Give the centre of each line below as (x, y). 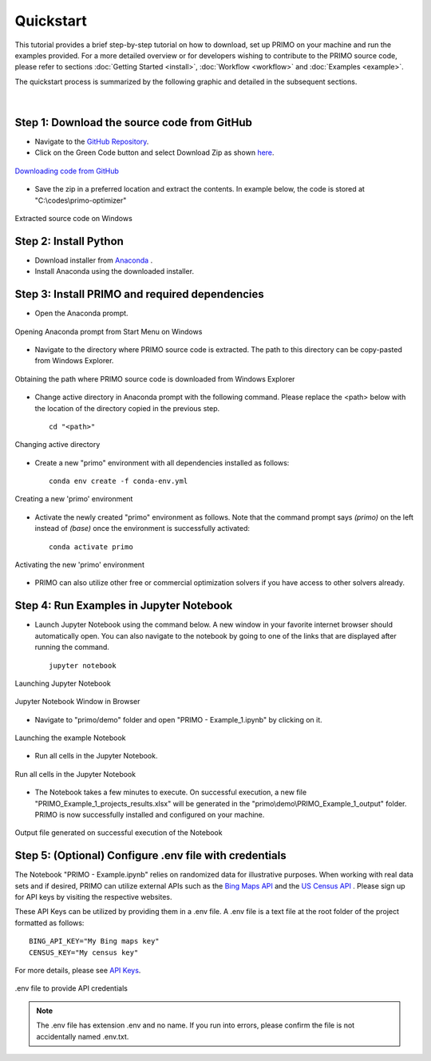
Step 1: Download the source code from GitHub (134, 123)
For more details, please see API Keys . (78, 971)
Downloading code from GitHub (67, 171)
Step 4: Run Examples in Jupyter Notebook (124, 606)
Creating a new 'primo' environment (74, 499)
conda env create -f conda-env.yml (119, 481)
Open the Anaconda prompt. (81, 313)
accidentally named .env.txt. (83, 1036)
